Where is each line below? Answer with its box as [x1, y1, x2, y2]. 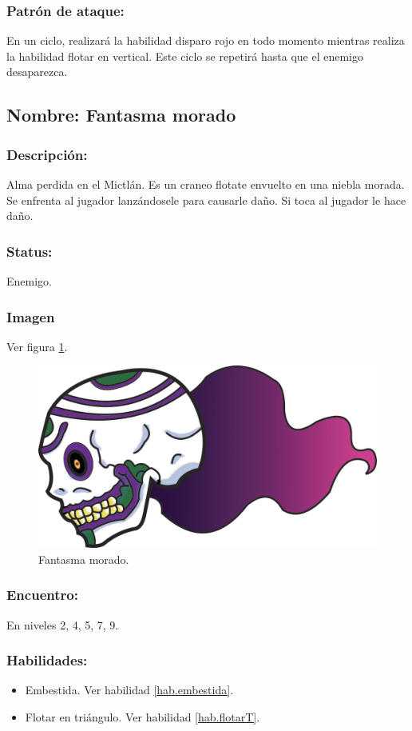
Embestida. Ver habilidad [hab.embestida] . [25, 681, 234, 698]
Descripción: [6, 144, 88, 164]
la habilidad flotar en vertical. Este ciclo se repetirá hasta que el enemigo [6, 47, 364, 64]
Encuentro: [6, 585, 78, 605]
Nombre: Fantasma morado [6, 102, 236, 127]
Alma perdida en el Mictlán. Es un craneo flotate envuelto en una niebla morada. [6, 176, 405, 192]
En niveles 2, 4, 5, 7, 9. [6, 616, 119, 633]
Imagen [6, 306, 55, 326]
